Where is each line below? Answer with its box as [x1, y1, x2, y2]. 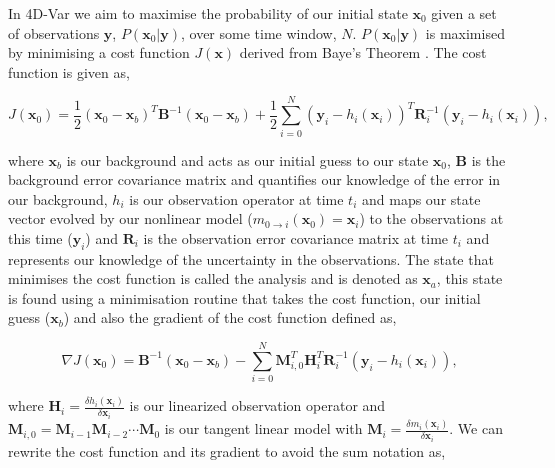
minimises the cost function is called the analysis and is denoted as [8, 268, 418, 289]
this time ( [8, 227, 73, 248]
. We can [449, 418, 503, 439]
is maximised [425, 22, 505, 43]
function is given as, [8, 61, 130, 82]
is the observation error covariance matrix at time [143, 227, 449, 248]
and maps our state [362, 188, 481, 209]
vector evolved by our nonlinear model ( [8, 208, 253, 229]
